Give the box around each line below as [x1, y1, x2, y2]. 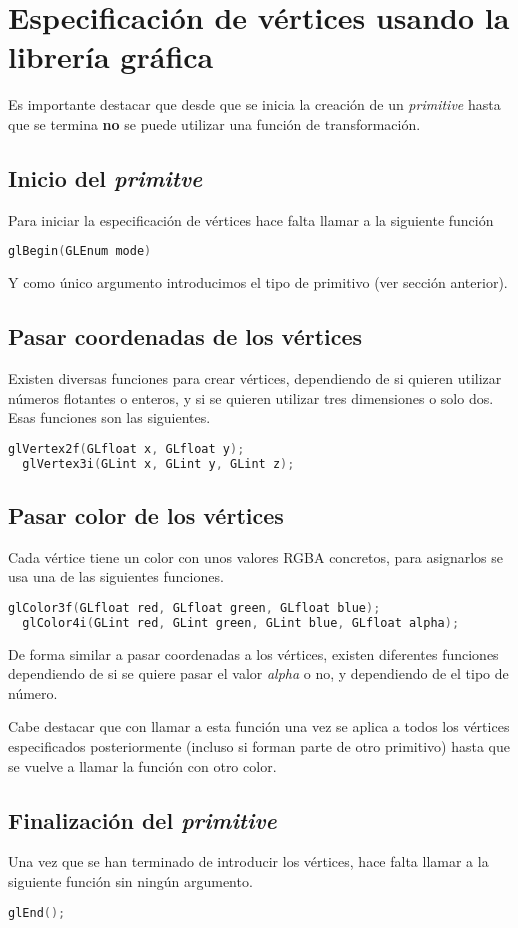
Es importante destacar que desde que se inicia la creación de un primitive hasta [8, 94, 501, 115]
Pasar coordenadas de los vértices [8, 321, 363, 352]
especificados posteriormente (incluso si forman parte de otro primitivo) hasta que [8, 736, 510, 757]
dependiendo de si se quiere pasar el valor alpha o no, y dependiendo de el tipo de [8, 663, 509, 684]
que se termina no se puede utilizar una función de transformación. [8, 113, 421, 134]
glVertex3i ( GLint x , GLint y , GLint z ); [22, 456, 295, 471]
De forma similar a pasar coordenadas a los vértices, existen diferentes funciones [8, 643, 499, 664]
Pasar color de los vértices [8, 499, 284, 530]
